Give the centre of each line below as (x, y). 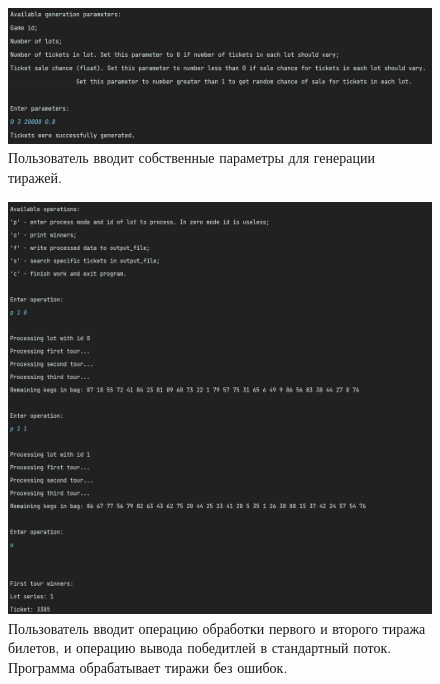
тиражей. (35, 177)
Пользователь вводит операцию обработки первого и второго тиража (217, 627)
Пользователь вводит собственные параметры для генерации (191, 157)
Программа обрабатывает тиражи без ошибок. (148, 666)
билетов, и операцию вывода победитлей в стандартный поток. (200, 647)
